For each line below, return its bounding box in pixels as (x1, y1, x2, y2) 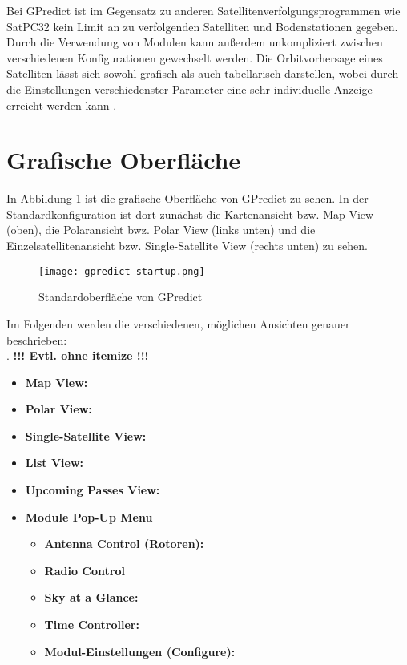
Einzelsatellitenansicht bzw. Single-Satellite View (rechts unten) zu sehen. (6, 237, 368, 254)
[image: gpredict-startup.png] (38, 265, 205, 277)
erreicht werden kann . (6, 96, 117, 113)
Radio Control (44, 562, 125, 578)
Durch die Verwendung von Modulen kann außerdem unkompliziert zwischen (6, 34, 383, 50)
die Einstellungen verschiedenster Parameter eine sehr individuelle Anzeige (6, 80, 373, 97)
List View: (25, 454, 84, 471)
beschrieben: (6, 331, 67, 348)
